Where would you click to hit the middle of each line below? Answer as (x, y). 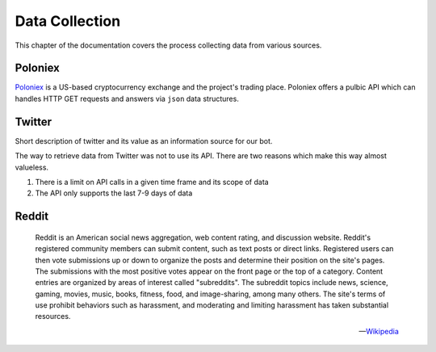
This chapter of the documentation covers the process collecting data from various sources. (168, 45)
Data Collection (68, 21)
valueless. (31, 167)
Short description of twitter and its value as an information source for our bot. (144, 140)
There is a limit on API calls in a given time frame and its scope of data (152, 182)
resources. (53, 316)
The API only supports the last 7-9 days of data (114, 193)
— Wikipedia (379, 331)
